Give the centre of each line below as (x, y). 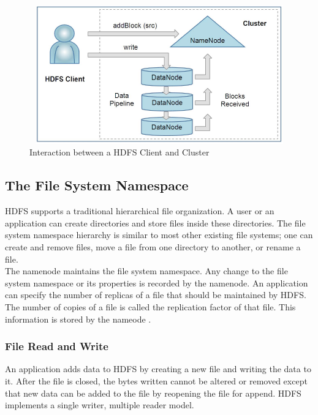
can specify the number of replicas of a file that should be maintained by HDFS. (156, 295)
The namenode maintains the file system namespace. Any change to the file (146, 271)
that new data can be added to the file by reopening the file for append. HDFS (153, 393)
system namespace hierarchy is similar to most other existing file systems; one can (159, 235)
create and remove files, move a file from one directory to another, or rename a (153, 246)
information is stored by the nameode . (78, 319)
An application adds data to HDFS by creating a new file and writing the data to (158, 369)
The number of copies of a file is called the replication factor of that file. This (150, 306)
